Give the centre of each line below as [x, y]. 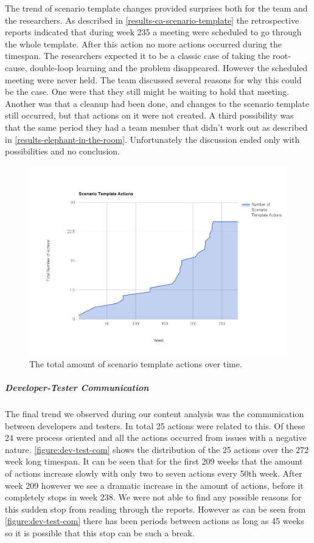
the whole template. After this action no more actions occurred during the [143, 43]
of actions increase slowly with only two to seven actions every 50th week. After [154, 473]
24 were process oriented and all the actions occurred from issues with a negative [156, 438]
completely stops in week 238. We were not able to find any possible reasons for [153, 497]
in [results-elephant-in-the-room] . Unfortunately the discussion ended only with [152, 139]
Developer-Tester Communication [77, 388]
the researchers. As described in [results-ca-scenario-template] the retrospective [152, 20]
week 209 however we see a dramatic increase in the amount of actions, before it [154, 485]
